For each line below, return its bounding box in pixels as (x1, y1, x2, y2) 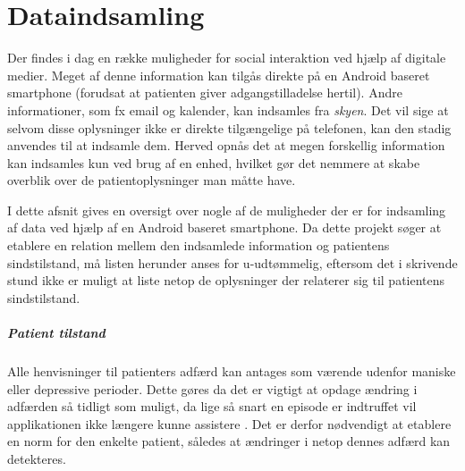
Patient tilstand (7, 324, 106, 342)
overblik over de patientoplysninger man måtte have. (7, 171, 296, 189)
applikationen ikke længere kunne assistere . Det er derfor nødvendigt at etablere (7, 414, 452, 433)
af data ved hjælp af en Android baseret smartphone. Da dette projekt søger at (7, 218, 442, 237)
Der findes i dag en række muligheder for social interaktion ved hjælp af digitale (7, 48, 446, 67)
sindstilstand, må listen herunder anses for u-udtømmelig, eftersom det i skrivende (7, 253, 458, 272)
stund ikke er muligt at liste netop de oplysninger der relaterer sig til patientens (7, 271, 445, 290)
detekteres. (7, 449, 66, 467)
